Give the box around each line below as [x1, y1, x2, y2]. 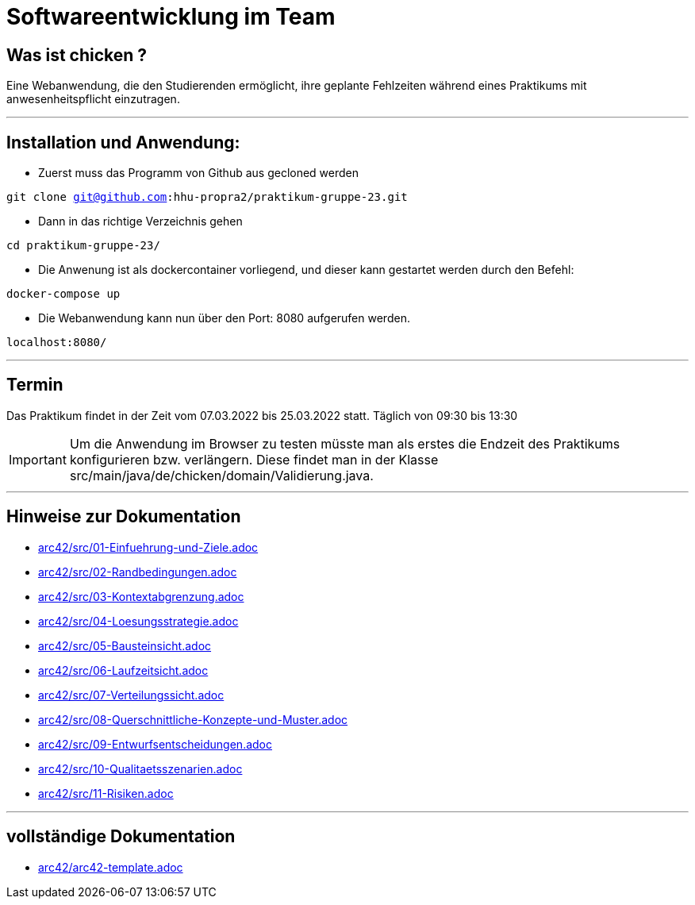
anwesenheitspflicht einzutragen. [6, 92, 180, 106]
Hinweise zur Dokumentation [6, 506, 241, 527]
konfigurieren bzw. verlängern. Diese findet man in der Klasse [69, 451, 439, 468]
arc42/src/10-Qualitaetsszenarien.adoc [38, 761, 243, 776]
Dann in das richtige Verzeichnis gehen [38, 214, 243, 229]
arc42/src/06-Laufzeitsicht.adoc [38, 663, 209, 677]
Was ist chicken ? [6, 44, 148, 65]
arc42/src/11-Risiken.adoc [38, 786, 174, 800]
